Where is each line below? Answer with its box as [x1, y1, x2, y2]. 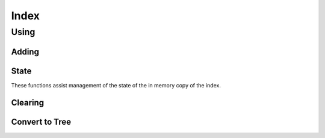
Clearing [11, 97, 45, 108]
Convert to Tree [11, 116, 72, 127]
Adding [11, 46, 39, 57]
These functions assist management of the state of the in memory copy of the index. [11, 81, 221, 89]
